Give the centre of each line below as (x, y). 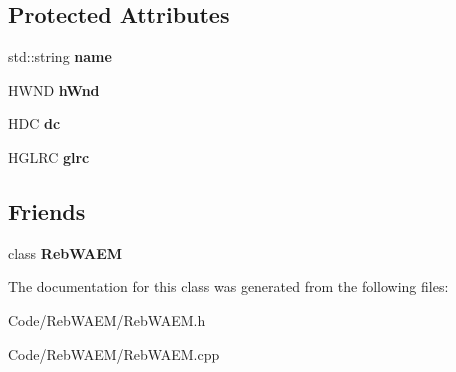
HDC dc (34, 123)
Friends (47, 210)
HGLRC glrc (49, 156)
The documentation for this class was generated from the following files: (228, 286)
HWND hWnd (54, 89)
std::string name (60, 56)
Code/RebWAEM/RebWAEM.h (107, 319)
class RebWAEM (65, 252)
